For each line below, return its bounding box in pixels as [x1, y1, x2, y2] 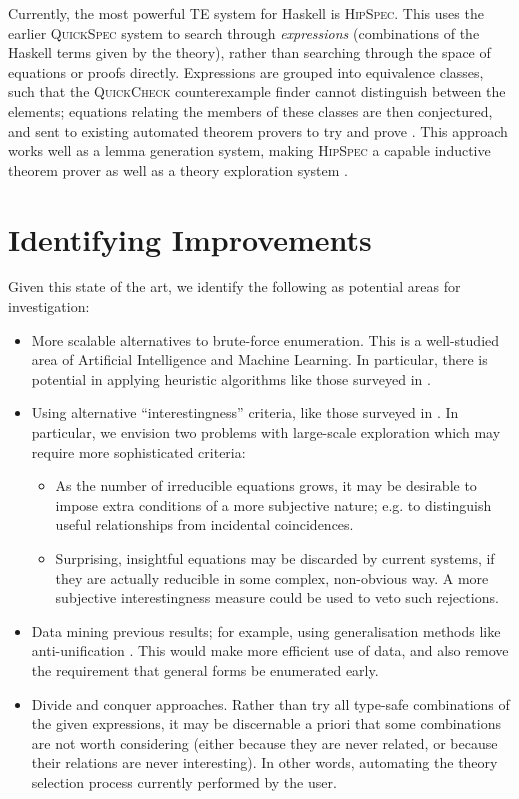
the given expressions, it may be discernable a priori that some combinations [31, 713, 502, 734]
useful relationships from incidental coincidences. [55, 514, 354, 535]
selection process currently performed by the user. [31, 771, 337, 792]
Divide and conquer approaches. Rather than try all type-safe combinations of [31, 693, 510, 714]
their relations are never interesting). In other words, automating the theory [31, 752, 498, 773]
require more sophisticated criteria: [31, 441, 246, 462]
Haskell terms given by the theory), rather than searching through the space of [8, 42, 491, 63]
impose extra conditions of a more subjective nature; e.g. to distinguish [55, 494, 492, 515]
